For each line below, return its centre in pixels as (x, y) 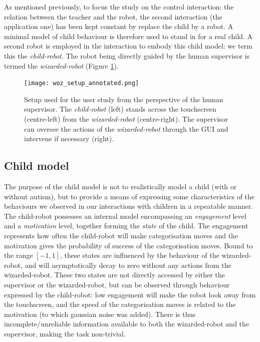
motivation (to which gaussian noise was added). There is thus (100, 314)
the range (19, 255)
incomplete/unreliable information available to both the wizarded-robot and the (127, 324)
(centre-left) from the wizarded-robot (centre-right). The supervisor (126, 119)
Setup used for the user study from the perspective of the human (124, 99)
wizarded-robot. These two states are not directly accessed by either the (114, 275)
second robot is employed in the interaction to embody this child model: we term (128, 46)
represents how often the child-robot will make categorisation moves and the (121, 235)
